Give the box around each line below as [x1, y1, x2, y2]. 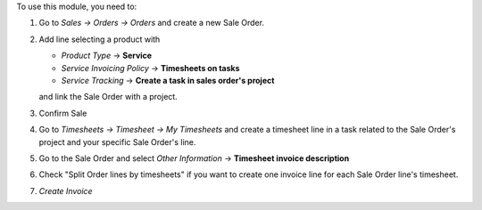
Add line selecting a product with [38, 34, 161, 44]
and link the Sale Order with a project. [38, 92, 178, 102]
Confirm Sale [38, 108, 87, 118]
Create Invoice [38, 185, 93, 196]
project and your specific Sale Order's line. [38, 136, 196, 147]
